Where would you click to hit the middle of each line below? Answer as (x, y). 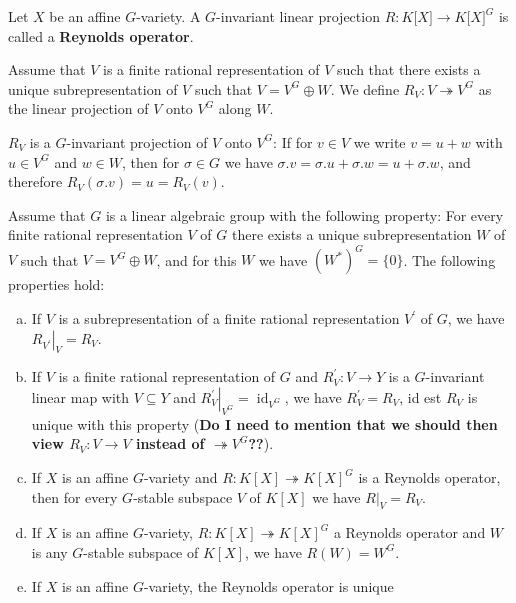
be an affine (85, 16)
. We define (365, 88)
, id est (420, 397)
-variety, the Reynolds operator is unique (268, 585)
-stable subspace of (141, 551)
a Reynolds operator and (409, 532)
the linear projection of (78, 108)
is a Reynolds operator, (429, 477)
